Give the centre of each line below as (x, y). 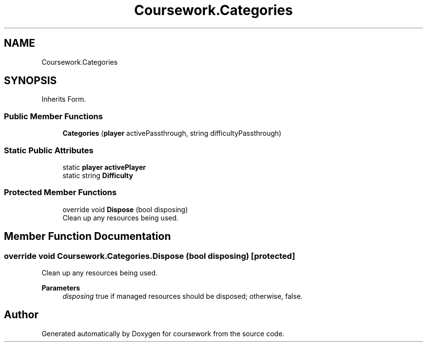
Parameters (61, 288)
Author (21, 315)
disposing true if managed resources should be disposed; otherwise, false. (183, 296)
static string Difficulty (98, 175)
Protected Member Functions (60, 192)
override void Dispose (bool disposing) (125, 209)
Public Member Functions (53, 116)
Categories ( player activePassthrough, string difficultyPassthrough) (172, 133)
